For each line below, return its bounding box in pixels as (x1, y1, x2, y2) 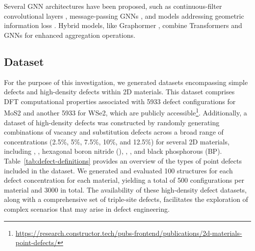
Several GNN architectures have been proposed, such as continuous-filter (4, 1, 222, 11)
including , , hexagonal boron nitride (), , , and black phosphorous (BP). (4, 146, 222, 156)
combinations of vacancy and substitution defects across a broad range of (4, 127, 224, 137)
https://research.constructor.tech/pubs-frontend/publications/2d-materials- (15, 227, 242, 238)
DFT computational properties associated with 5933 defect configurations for (4, 96, 236, 106)
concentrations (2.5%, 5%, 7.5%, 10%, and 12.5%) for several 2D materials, (4, 136, 229, 146)
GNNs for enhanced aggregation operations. (4, 29, 135, 40)
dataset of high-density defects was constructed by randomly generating (4, 117, 220, 127)
